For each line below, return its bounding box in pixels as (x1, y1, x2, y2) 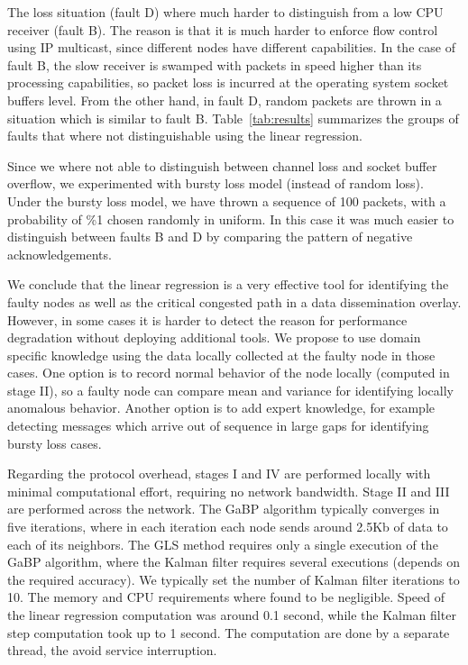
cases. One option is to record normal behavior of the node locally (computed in (7, 363, 450, 382)
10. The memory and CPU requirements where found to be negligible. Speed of (7, 588, 445, 606)
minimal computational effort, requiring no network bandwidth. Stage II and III (7, 481, 450, 500)
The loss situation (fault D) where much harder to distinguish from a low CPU (7, 3, 444, 21)
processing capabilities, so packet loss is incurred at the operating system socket (7, 73, 449, 92)
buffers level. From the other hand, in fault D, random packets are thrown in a (7, 90, 442, 109)
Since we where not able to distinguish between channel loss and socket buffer (7, 156, 437, 175)
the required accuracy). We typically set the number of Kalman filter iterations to (7, 569, 460, 588)
